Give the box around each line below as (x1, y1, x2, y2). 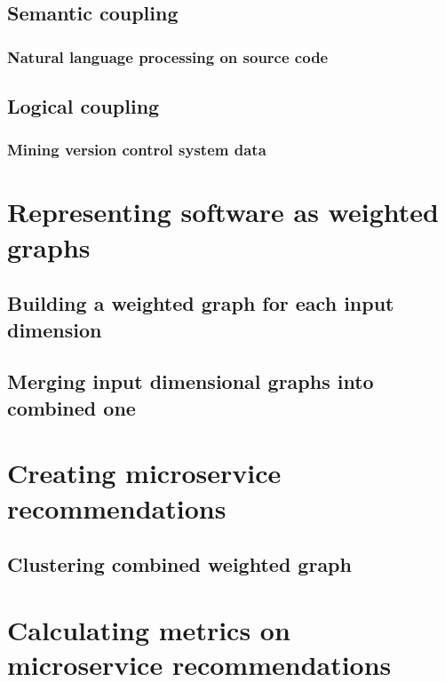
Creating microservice (7, 455, 282, 491)
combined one (7, 393, 136, 421)
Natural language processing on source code (7, 45, 329, 67)
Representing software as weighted (7, 194, 439, 230)
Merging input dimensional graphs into (7, 368, 374, 395)
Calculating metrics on (7, 611, 290, 647)
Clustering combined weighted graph (7, 551, 352, 578)
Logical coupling (7, 92, 160, 120)
